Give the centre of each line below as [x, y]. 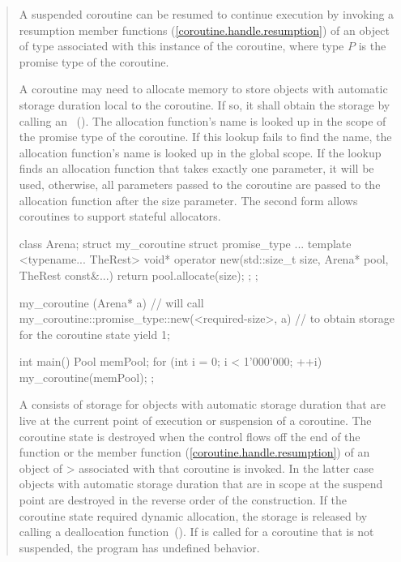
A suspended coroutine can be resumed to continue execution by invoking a [207, 14]
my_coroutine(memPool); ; [87, 377]
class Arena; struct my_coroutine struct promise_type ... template [185, 243]
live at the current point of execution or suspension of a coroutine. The [195, 420]
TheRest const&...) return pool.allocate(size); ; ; [139, 275]
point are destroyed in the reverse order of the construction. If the [183, 500]
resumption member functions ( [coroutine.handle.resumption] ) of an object [204, 30]
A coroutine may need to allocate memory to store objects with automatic [203, 89]
